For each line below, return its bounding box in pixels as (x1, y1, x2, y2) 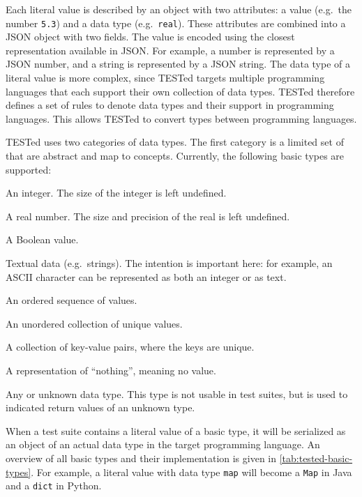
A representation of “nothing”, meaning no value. (6, 362, 216, 377)
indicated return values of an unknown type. (6, 400, 195, 415)
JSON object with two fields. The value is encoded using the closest (6, 29, 295, 44)
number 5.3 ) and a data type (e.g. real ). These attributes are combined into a (6, 15, 346, 30)
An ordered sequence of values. (6, 293, 137, 307)
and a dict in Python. (6, 478, 102, 493)
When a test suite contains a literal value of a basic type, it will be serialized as (6, 423, 346, 438)
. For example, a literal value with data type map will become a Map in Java (31, 464, 352, 479)
